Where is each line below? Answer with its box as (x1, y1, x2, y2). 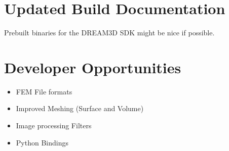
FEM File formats (16, 86, 72, 96)
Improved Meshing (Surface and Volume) (16, 103, 144, 114)
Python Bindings (16, 137, 68, 147)
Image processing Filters (16, 120, 92, 131)
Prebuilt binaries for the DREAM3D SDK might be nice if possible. (4, 27, 215, 38)
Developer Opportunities (4, 57, 181, 77)
